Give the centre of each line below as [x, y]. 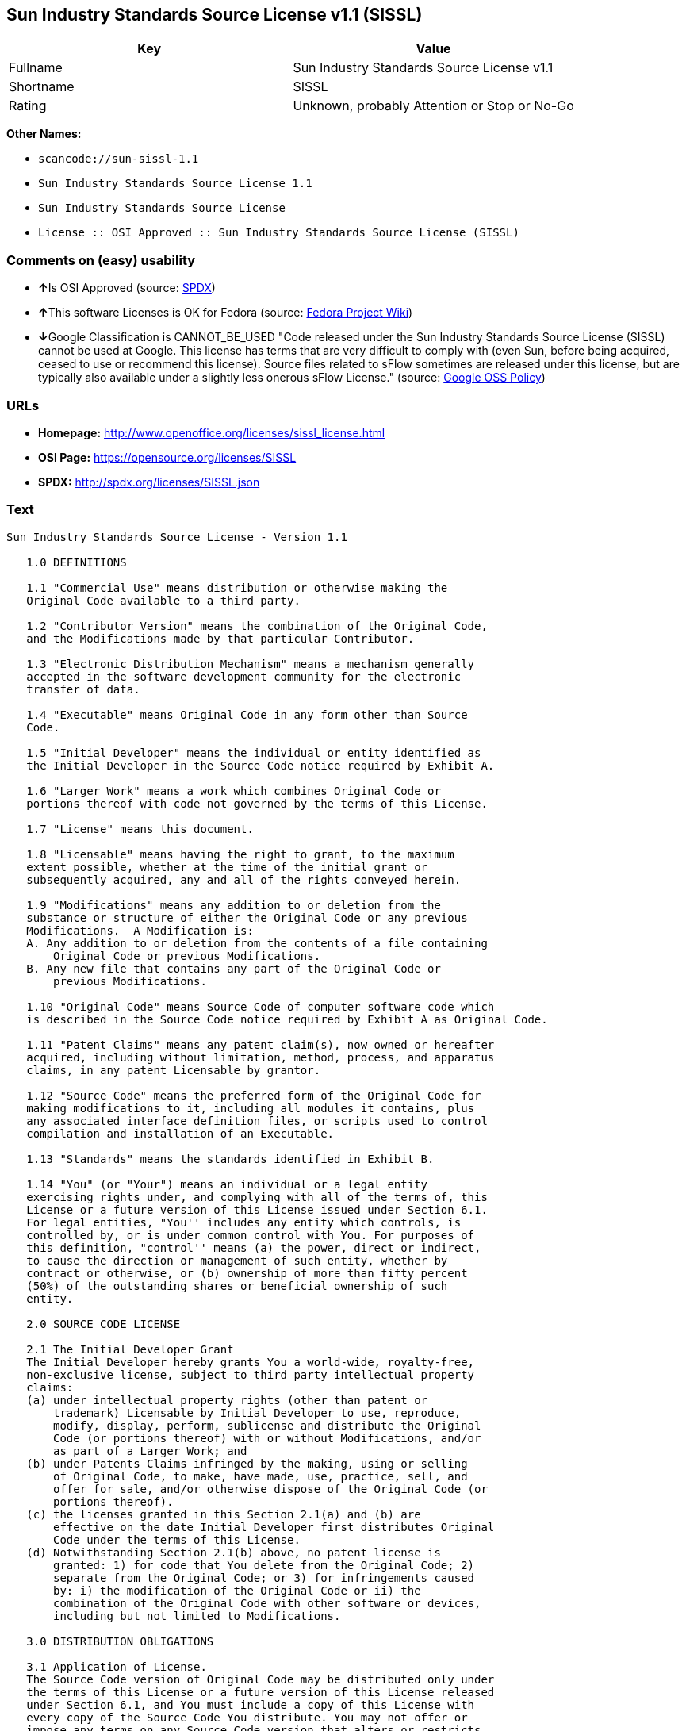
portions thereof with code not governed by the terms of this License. [257, 803]
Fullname [36, 68]
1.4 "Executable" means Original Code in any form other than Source [247, 714]
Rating [28, 106]
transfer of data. [83, 689]
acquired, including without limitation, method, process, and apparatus [261, 1057]
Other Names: [44, 134]
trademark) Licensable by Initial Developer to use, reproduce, [257, 1412]
